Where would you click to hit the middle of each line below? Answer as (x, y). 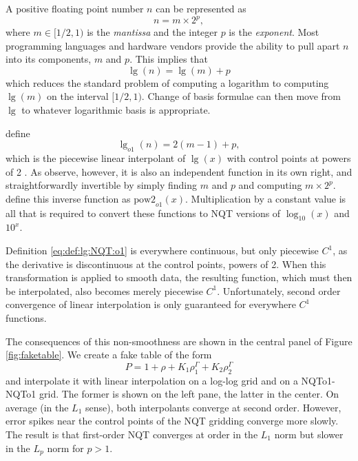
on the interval (78, 96)
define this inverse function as (68, 198)
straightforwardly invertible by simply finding (102, 185)
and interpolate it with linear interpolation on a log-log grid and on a (152, 380)
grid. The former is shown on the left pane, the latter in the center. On (189, 394)
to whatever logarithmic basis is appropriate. (116, 110)
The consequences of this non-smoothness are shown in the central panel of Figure (179, 341)
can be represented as (201, 8)
